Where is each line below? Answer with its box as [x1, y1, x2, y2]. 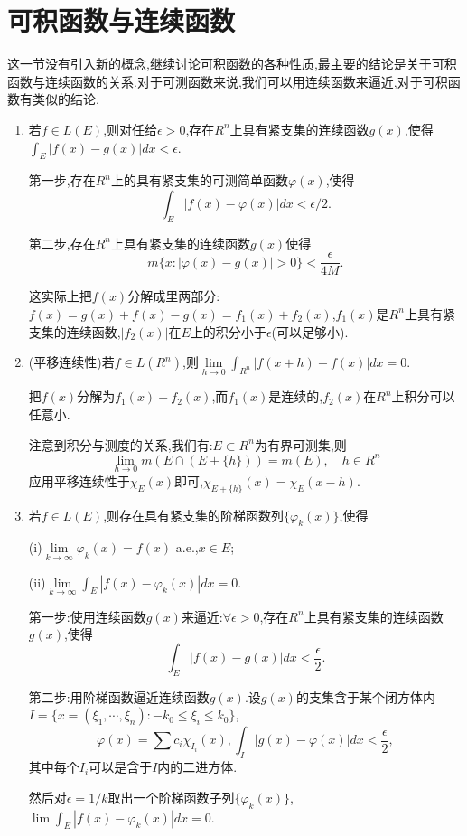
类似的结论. [32, 89, 99, 108]
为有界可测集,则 [254, 435, 347, 454]
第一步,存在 [28, 171, 96, 190]
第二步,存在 [28, 233, 96, 252]
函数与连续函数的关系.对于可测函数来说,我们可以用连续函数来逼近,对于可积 [7, 71, 448, 90]
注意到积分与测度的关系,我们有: [28, 435, 213, 454]
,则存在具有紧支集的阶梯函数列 [103, 505, 285, 524]
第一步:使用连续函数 [28, 606, 146, 625]
